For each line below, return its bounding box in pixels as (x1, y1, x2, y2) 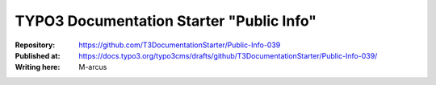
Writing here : (15, 63, 61, 72)
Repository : (15, 40, 56, 50)
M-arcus (78, 63, 107, 72)
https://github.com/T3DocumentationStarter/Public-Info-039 (78, 40, 281, 50)
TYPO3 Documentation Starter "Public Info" (15, 12, 317, 30)
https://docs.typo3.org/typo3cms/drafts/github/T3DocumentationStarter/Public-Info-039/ (78, 51, 378, 60)
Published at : (15, 51, 61, 60)
